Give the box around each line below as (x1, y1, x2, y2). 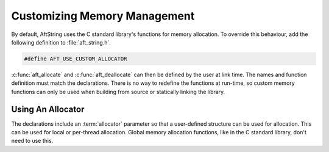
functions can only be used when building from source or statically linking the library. (11, 88, 225, 95)
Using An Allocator (11, 104, 85, 114)
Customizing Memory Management (11, 9, 195, 23)
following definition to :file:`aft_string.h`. (11, 38, 111, 46)
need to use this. (11, 137, 54, 145)
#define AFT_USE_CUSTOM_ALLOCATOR (24, 55, 127, 62)
